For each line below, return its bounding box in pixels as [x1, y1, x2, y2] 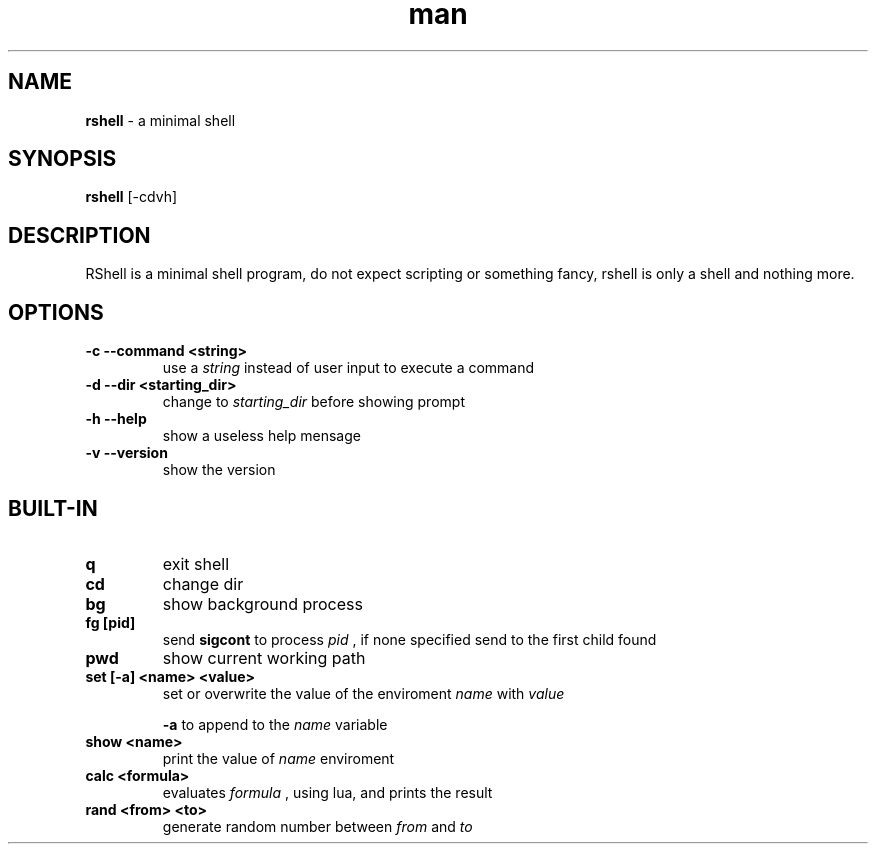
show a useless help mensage [162, 427, 361, 445]
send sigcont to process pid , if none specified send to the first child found [162, 630, 657, 648]
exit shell [162, 553, 230, 574]
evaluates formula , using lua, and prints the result [162, 783, 493, 801]
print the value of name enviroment [162, 749, 395, 767]
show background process [162, 593, 363, 614]
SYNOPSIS [8, 146, 117, 172]
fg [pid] [85, 613, 136, 631]
